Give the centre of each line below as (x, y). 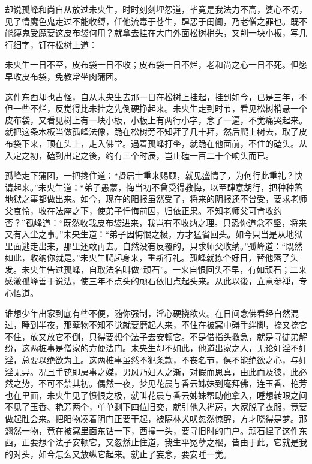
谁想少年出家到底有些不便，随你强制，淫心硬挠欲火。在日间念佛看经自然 (148, 313)
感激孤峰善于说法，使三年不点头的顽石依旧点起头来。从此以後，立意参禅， (152, 281)
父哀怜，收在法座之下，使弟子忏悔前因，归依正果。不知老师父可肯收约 (143, 210)
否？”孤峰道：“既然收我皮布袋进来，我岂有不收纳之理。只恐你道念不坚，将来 (156, 222)
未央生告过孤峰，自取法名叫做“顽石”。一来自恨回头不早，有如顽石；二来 (164, 269)
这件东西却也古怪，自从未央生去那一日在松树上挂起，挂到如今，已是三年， (152, 96)
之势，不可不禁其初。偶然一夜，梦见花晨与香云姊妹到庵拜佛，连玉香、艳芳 (160, 383)
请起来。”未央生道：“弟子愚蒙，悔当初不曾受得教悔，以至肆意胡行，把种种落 (154, 187)
